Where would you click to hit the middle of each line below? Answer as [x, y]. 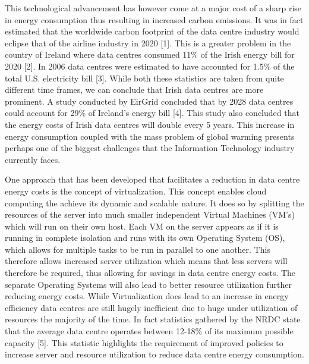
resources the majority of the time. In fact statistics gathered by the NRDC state [153, 319]
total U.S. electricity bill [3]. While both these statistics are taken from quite [144, 78]
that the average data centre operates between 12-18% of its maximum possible [149, 331]
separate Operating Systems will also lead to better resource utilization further [148, 284]
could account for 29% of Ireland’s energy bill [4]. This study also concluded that [152, 113]
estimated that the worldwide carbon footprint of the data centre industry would [152, 31]
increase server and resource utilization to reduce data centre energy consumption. [154, 354]
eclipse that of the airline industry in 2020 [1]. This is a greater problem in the [148, 43]
